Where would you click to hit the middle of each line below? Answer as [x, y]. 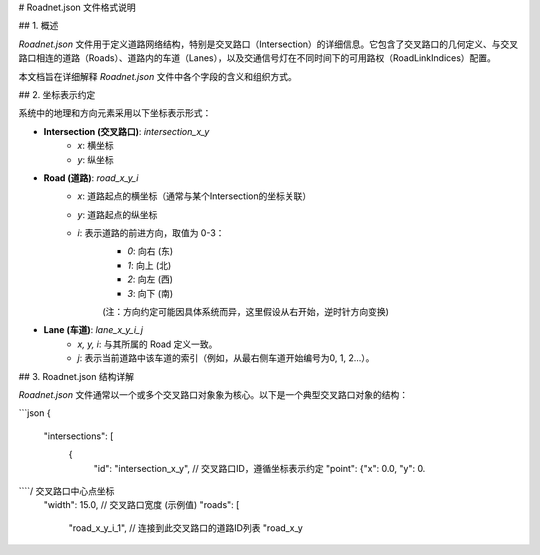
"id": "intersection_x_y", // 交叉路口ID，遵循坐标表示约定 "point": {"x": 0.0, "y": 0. [259, 468]
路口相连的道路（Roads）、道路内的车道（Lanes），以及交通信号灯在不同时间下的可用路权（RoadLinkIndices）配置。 [257, 58]
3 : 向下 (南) [150, 293]
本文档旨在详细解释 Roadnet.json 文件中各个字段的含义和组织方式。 [157, 76]
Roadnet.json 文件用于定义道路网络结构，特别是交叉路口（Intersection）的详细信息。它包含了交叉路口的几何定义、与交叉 [268, 44]
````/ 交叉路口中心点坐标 [66, 491]
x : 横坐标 [95, 146]
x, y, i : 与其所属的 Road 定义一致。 [147, 344]
